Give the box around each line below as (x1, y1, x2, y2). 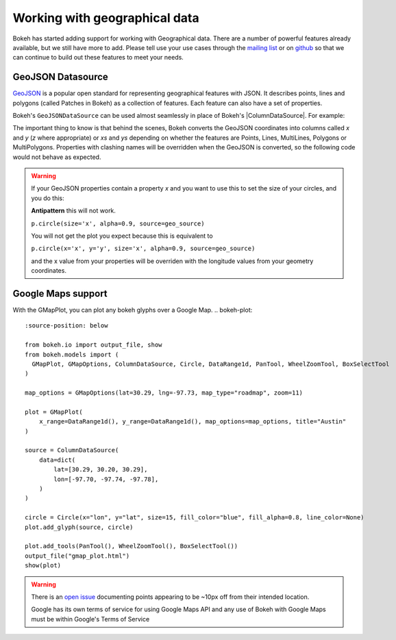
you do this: (31, 194, 64, 202)
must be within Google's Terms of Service (31, 615, 150, 623)
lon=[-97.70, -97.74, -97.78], (53, 475, 159, 483)
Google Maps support (12, 288, 108, 299)
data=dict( (38, 456, 76, 464)
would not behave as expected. (12, 153, 101, 161)
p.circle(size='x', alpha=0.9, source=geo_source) (31, 219, 205, 227)
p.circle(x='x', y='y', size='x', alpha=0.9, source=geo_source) (31, 245, 256, 253)
